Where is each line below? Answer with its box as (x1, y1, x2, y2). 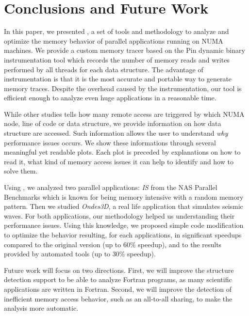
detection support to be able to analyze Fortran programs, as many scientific (4, 274, 232, 284)
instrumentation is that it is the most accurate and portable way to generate (4, 74, 232, 84)
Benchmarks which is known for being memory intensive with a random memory (4, 191, 244, 202)
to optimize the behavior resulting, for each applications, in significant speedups (4, 230, 242, 239)
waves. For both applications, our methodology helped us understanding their (4, 210, 235, 221)
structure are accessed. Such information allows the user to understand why (4, 128, 228, 138)
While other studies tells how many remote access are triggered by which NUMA (4, 109, 245, 119)
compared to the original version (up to (4, 239, 121, 249)
